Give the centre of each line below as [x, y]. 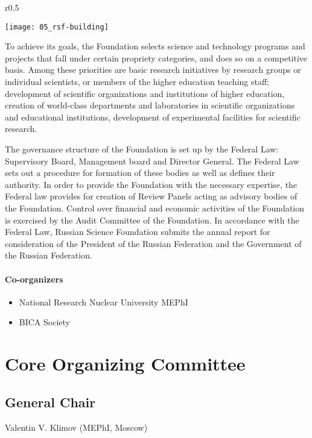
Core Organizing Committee [125, 364]
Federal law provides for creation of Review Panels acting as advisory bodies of [151, 196]
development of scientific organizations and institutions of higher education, [145, 93]
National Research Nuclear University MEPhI [103, 302]
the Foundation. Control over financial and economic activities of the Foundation [155, 208]
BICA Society [44, 322]
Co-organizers [34, 279]
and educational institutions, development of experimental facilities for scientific [153, 117]
